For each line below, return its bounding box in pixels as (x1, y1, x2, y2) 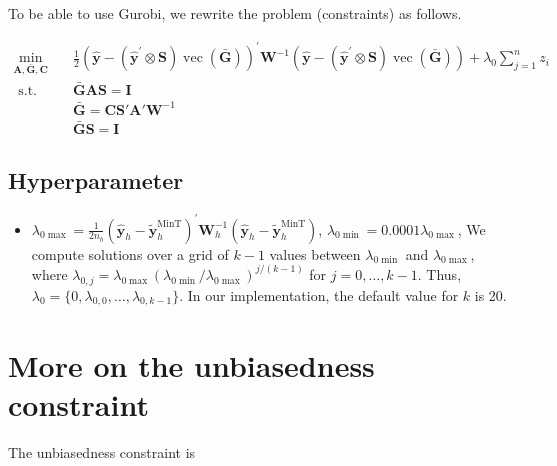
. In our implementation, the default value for (179, 284, 459, 305)
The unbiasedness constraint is (8, 441, 196, 462)
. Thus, (417, 263, 462, 284)
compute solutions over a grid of (31, 243, 229, 264)
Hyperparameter (8, 165, 184, 196)
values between (269, 243, 361, 264)
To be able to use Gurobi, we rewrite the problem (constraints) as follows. (8, 3, 462, 23)
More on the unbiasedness (8, 344, 375, 385)
